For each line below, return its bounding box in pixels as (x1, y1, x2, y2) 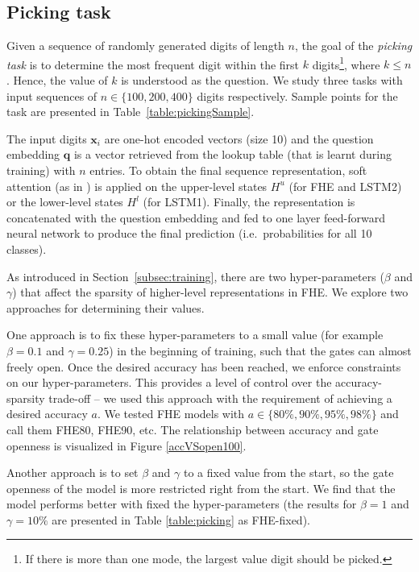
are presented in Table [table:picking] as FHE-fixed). (52, 511, 310, 528)
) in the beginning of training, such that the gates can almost (109, 342, 412, 359)
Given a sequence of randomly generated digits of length (6, 37, 284, 54)
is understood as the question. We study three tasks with (121, 72, 403, 89)
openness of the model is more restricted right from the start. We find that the (6, 479, 396, 496)
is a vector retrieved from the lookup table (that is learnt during (73, 146, 392, 163)
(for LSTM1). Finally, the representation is (143, 193, 355, 210)
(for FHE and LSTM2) (288, 177, 402, 194)
